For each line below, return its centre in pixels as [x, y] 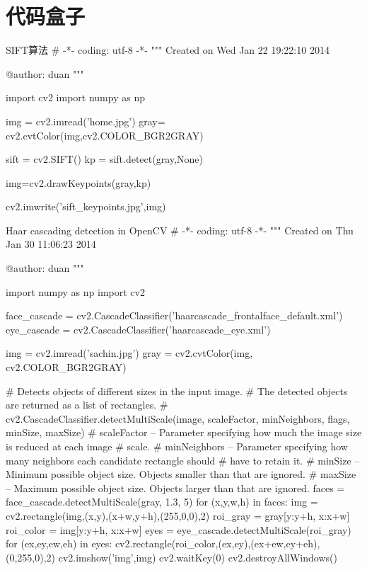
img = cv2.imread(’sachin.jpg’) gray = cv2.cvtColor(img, [129, 353]
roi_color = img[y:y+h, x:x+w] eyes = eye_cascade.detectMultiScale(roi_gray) [179, 529]
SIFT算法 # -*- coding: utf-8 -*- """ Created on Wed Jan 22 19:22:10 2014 [168, 50]
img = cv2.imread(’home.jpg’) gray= [86, 121]
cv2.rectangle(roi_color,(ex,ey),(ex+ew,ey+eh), [217, 543]
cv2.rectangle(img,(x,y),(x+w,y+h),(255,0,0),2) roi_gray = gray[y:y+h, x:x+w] [178, 515]
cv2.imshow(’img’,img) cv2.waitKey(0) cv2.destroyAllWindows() [198, 557]
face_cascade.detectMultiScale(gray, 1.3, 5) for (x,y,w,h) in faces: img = [162, 502]
